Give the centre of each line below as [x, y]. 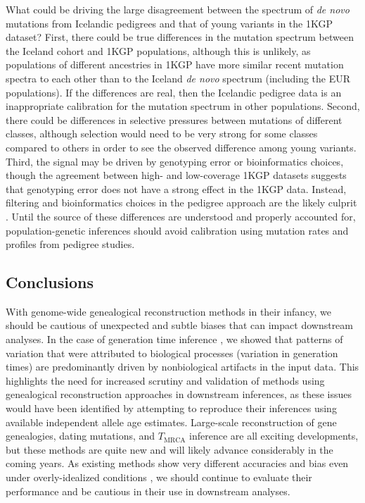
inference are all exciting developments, [274, 436]
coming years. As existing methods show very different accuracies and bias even [177, 463]
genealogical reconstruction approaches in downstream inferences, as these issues [179, 394]
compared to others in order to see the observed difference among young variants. [181, 147]
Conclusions [50, 282]
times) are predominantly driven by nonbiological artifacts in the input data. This [182, 367]
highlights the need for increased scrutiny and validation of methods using [165, 380]
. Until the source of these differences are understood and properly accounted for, [181, 216]
